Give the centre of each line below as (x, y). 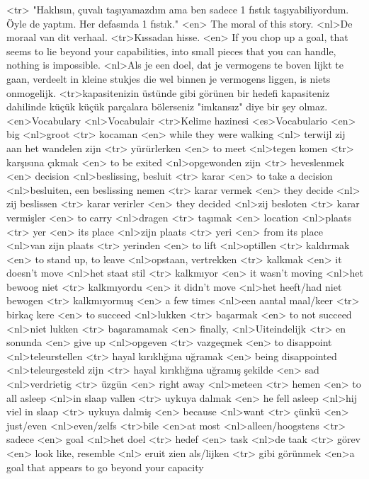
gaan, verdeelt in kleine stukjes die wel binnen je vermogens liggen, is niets (169, 78)
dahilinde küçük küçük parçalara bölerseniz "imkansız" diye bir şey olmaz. (167, 106)
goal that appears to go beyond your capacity (105, 467)
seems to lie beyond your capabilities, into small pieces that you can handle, (171, 51)
